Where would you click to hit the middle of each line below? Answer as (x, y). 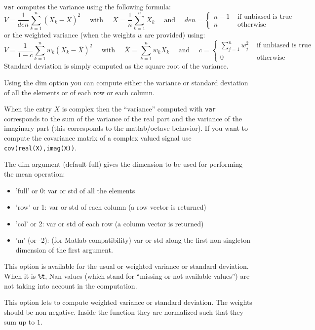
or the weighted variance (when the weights (70, 34)
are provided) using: (175, 34)
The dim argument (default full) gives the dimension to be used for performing (123, 164)
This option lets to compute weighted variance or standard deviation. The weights (128, 302)
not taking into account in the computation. (71, 285)
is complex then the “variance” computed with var (139, 109)
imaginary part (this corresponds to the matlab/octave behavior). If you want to (126, 128)
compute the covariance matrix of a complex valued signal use (98, 138)
